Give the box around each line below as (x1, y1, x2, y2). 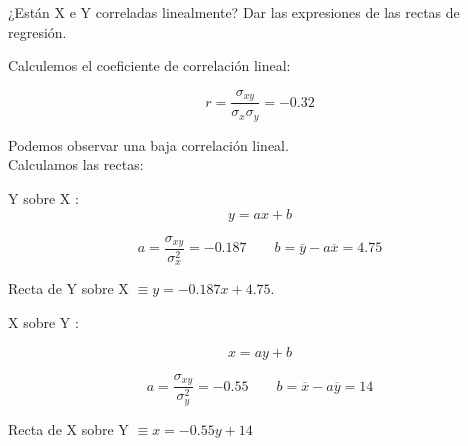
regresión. (8, 21, 67, 42)
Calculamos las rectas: (8, 154, 144, 175)
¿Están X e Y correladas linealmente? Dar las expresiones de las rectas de (8, 2, 460, 22)
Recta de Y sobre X (8, 278, 129, 299)
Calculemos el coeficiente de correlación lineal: (8, 55, 291, 76)
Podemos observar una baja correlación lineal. (8, 134, 289, 155)
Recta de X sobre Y (8, 418, 129, 439)
